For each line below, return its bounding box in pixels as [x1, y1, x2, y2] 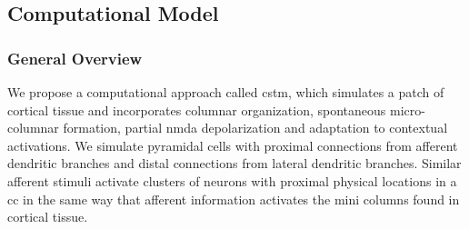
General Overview [7, 46, 143, 69]
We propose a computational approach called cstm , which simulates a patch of [7, 83, 444, 101]
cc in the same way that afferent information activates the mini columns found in [7, 189, 460, 208]
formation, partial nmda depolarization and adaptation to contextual [63, 118, 448, 137]
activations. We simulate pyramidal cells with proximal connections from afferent [7, 135, 458, 154]
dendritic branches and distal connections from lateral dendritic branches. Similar [7, 154, 462, 173]
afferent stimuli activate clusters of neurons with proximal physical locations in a [7, 171, 457, 190]
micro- [389, 100, 425, 119]
